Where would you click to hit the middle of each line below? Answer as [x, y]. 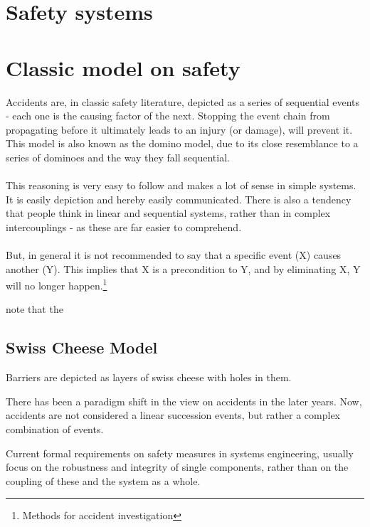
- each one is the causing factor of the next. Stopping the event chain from [168, 116]
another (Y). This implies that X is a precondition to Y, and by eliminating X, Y [183, 268]
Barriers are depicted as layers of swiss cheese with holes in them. [149, 377]
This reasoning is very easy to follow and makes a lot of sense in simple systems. [181, 185]
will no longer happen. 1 [57, 284]
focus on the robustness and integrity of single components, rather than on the [177, 467]
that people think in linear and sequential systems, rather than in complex [168, 213]
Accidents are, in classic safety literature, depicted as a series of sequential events [183, 101]
